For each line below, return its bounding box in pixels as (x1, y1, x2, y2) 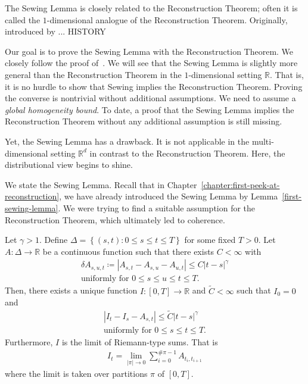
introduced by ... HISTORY (5, 25, 106, 38)
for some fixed (184, 233, 236, 246)
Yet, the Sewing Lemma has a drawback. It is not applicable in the (5, 135, 250, 147)
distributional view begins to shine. (5, 158, 133, 171)
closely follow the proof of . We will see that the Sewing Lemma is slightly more (5, 57, 298, 69)
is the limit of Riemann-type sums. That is (61, 336, 218, 348)
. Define (39, 233, 68, 246)
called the (5, 13, 41, 26)
